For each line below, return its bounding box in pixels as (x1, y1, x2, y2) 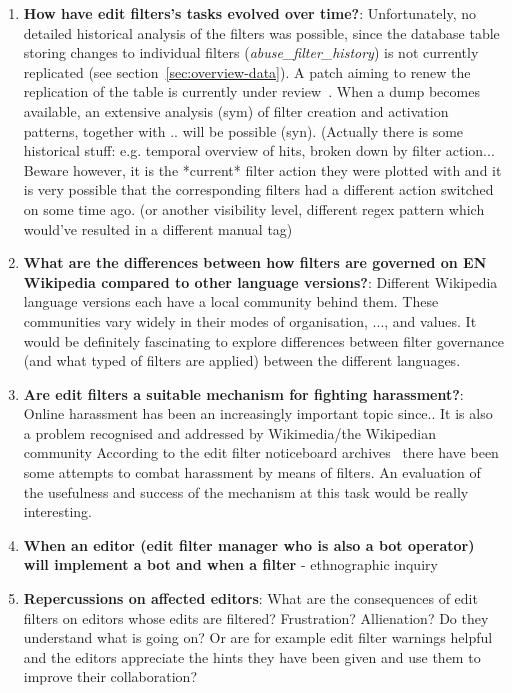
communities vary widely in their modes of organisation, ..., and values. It (23, 310, 477, 331)
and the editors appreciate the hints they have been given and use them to (23, 646, 481, 667)
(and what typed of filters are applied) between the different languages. (23, 350, 461, 371)
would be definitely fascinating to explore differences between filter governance (23, 330, 504, 351)
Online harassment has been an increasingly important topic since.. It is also (23, 403, 493, 424)
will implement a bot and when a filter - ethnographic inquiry (23, 554, 438, 575)
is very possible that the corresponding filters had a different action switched (23, 179, 494, 200)
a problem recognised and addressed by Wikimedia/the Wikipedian (23, 422, 437, 443)
